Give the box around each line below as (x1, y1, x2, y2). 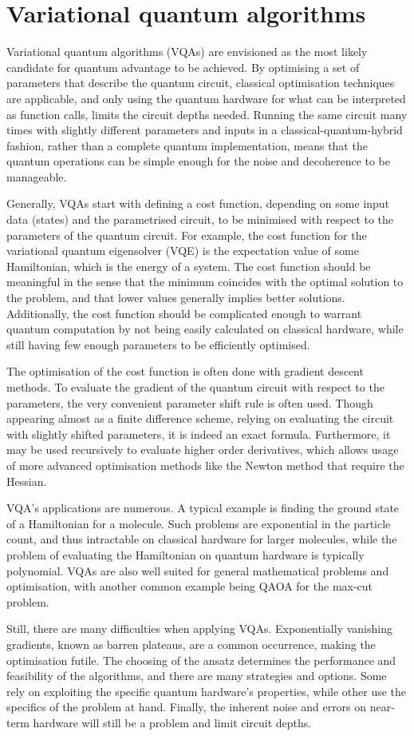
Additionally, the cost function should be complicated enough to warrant (6, 304, 362, 321)
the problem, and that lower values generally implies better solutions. (6, 289, 345, 306)
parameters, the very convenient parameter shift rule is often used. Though (6, 394, 373, 411)
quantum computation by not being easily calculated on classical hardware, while (6, 320, 404, 337)
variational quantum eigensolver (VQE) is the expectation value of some (6, 242, 359, 259)
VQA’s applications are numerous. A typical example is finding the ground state (6, 499, 400, 516)
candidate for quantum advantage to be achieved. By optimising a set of (6, 58, 360, 75)
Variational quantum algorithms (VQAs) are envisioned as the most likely (6, 43, 368, 60)
